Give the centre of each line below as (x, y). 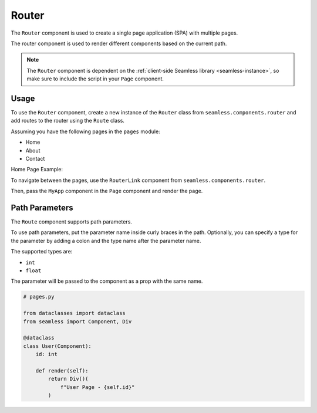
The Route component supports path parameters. (71, 222)
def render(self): (62, 370)
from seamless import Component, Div (77, 321)
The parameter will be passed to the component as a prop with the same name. (107, 281)
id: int (47, 354)
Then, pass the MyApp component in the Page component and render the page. (107, 191)
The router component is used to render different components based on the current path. (119, 43)
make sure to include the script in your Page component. (95, 79)
